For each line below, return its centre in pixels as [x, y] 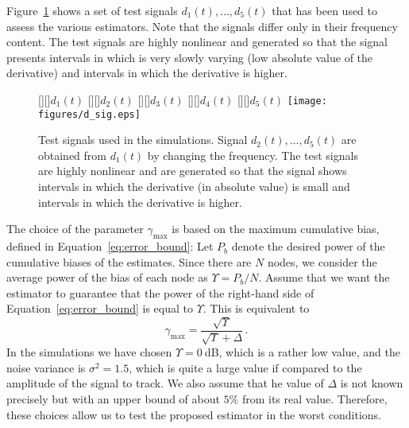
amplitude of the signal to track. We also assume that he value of [165, 383]
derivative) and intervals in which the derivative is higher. [147, 73]
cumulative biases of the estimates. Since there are [129, 261]
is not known [372, 383]
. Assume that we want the [324, 277]
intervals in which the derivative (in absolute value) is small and [194, 187]
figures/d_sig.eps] [89, 114]
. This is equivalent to [256, 308]
